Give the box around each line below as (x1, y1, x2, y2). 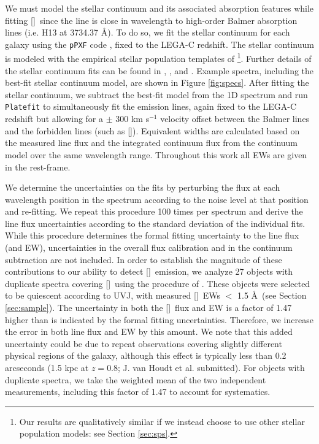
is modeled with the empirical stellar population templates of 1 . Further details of (5, 50, 312, 65)
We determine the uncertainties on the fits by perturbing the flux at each (5, 181, 280, 194)
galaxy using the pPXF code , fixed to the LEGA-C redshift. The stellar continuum (5, 37, 314, 50)
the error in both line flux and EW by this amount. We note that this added (5, 325, 293, 338)
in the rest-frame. (5, 160, 71, 173)
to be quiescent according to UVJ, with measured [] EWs (5, 289, 221, 302)
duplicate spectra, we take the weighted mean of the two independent (5, 373, 266, 386)
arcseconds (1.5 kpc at (5, 361, 89, 373)
